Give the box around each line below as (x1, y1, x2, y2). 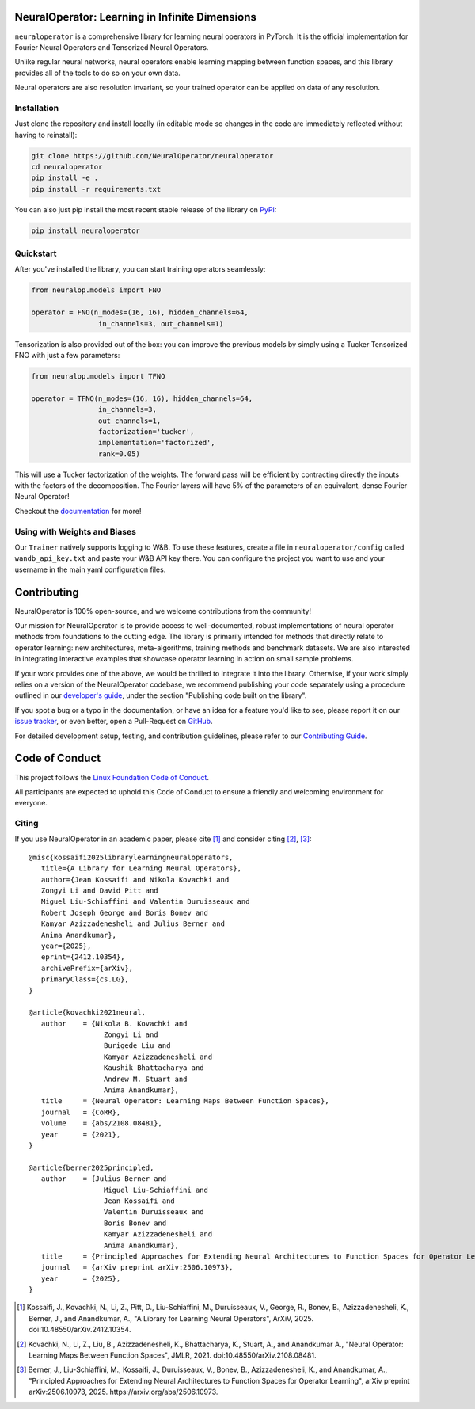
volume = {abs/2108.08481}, (40, 1119, 162, 1128)
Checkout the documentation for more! (14, 506, 142, 516)
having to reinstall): (14, 130, 78, 139)
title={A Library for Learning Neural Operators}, (40, 864, 241, 873)
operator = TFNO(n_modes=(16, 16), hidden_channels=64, (31, 394, 253, 403)
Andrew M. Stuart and (103, 1074, 188, 1083)
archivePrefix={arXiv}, (40, 963, 134, 973)
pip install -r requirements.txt (31, 185, 161, 193)
